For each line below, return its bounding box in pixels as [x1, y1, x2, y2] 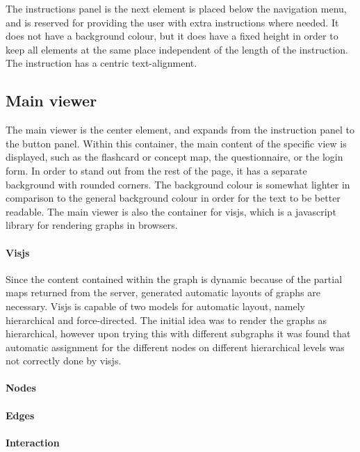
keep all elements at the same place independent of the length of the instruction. [6, 42, 348, 56]
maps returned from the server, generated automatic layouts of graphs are [6, 285, 320, 300]
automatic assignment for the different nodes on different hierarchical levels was [6, 339, 345, 354]
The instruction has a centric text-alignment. [6, 56, 197, 70]
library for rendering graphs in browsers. [6, 218, 178, 232]
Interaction [6, 435, 60, 449]
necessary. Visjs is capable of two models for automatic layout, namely [6, 298, 306, 313]
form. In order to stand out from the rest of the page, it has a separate [6, 163, 307, 177]
